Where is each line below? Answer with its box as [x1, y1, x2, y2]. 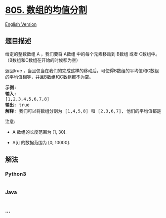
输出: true [5, 102, 30, 108]
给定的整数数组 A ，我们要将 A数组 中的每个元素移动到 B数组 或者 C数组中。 [5, 51, 160, 57]
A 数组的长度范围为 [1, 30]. [12, 129, 67, 135]
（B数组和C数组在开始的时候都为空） [5, 57, 81, 63]
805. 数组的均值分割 [5, 4, 87, 16]
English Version [5, 21, 37, 27]
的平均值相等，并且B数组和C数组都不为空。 [5, 74, 94, 80]
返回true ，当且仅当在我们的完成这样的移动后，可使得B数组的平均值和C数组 [5, 67, 159, 73]
